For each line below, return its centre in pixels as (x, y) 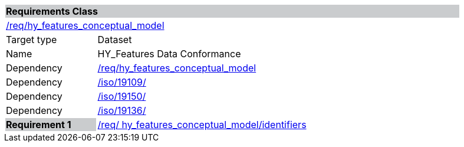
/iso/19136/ (122, 110)
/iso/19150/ (122, 96)
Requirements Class (52, 11)
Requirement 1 (39, 125)
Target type (32, 40)
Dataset (115, 40)
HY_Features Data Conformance (169, 54)
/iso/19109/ (122, 82)
